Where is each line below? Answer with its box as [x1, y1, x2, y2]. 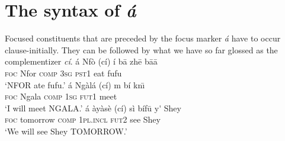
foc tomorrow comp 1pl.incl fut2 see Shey [5, 113, 161, 126]
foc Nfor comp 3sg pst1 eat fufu [5, 66, 122, 79]
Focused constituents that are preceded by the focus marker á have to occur [5, 32, 281, 44]
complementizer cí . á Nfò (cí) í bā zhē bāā [5, 55, 158, 68]
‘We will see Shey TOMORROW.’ [5, 124, 127, 137]
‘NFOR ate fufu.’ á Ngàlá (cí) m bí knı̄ [5, 78, 145, 91]
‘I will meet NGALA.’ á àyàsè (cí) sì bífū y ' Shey [5, 101, 181, 114]
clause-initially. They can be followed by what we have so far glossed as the [5, 43, 278, 56]
